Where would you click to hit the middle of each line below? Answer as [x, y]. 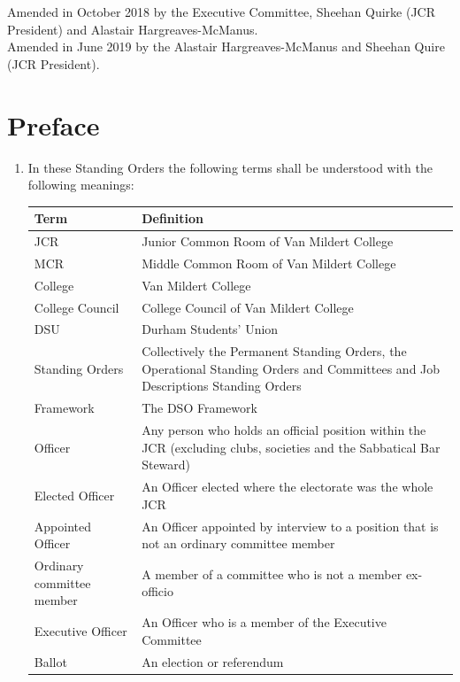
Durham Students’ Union [210, 329]
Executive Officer [80, 630]
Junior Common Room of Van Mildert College [268, 241]
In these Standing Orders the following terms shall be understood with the [230, 167]
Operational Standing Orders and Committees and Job [291, 368]
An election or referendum [213, 661]
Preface [54, 124]
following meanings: [81, 185]
